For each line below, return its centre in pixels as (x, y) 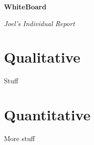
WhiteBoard (25, 6)
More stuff (20, 138)
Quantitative (47, 115)
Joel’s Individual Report (39, 23)
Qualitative (42, 57)
